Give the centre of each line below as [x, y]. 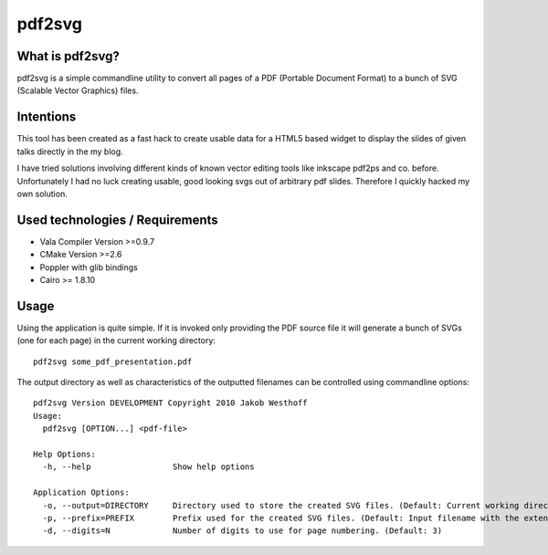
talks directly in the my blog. [70, 152]
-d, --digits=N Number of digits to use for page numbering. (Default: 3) [242, 531]
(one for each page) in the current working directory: [116, 340]
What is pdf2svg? [68, 56]
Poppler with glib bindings [89, 267]
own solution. [42, 194]
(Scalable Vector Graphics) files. [78, 90]
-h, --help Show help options [148, 467]
